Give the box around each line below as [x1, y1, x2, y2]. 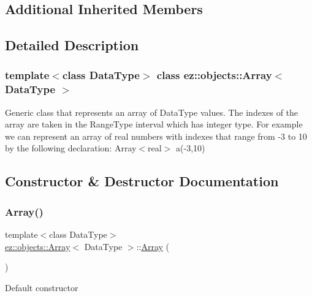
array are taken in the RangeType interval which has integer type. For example [5, 118, 303, 131]
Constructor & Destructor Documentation [5, 172, 279, 191]
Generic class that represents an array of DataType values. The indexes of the [5, 105, 299, 118]
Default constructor [5, 281, 78, 294]
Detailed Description [5, 36, 139, 55]
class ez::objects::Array [156, 67, 272, 83]
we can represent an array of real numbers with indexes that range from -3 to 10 [5, 129, 307, 142]
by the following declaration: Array [5, 142, 137, 154]
